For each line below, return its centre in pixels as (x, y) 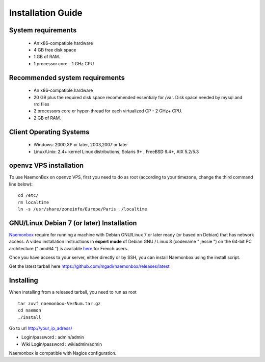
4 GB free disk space (55, 50)
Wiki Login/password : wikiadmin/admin (62, 344)
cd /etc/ (28, 195)
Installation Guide (46, 13)
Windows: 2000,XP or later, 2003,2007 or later (81, 145)
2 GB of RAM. (47, 118)
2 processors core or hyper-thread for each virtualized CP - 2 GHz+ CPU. (108, 111)
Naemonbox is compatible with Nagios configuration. (63, 353)
